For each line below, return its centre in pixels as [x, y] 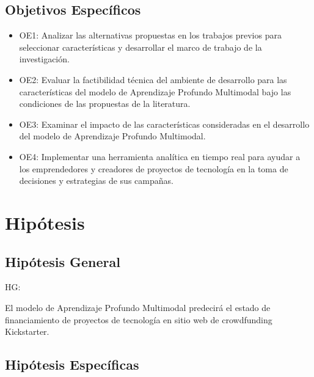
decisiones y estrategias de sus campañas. [96, 181]
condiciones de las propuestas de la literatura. [105, 104]
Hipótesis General [63, 261]
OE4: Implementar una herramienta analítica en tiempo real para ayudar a [160, 156]
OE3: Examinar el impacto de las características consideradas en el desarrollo [164, 124]
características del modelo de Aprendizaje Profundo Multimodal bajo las [155, 91]
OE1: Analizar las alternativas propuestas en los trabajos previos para [150, 35]
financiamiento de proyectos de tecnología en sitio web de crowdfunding [139, 319]
